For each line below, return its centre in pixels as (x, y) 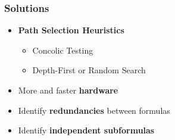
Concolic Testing (63, 50)
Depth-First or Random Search (89, 70)
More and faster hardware (68, 90)
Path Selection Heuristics (71, 30)
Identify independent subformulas (86, 130)
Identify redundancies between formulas (94, 110)
